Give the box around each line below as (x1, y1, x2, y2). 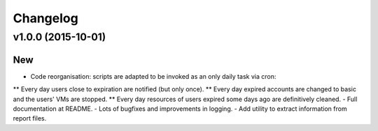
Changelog (13, 10, 78, 26)
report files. (13, 114, 47, 123)
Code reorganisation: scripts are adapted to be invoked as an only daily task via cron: (30, 72, 276, 80)
